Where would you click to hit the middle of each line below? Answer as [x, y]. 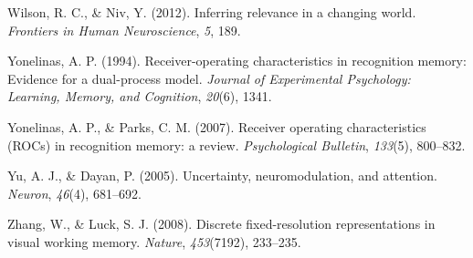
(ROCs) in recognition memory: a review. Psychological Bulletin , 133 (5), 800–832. [236, 144]
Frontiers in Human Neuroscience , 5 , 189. [124, 30]
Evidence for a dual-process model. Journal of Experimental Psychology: [209, 78]
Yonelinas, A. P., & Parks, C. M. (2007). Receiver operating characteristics [217, 126]
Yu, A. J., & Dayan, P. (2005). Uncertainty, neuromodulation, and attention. [222, 175]
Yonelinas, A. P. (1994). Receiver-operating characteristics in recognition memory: [237, 61]
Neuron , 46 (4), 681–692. [74, 193]
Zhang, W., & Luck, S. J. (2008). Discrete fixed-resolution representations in [221, 224]
